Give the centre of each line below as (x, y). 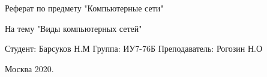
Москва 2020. (29, 68)
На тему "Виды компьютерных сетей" (73, 28)
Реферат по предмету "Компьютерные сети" (84, 8)
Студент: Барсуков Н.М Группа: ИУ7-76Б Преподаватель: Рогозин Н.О (134, 48)
